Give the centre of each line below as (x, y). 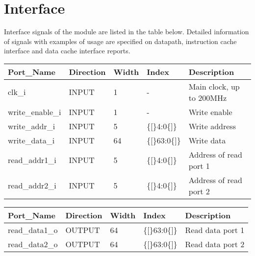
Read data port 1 (215, 230)
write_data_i (31, 140)
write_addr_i (32, 126)
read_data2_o (33, 244)
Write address (212, 126)
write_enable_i (35, 112)
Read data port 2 (215, 244)
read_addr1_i (32, 160)
